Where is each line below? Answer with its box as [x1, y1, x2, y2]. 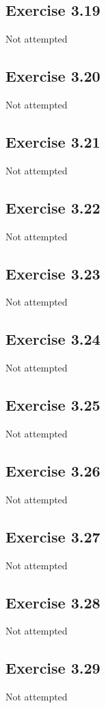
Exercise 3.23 [5, 262, 101, 284]
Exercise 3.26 [5, 459, 101, 481]
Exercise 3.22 [5, 196, 101, 218]
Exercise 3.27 [5, 525, 101, 547]
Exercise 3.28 [5, 591, 101, 613]
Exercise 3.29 [5, 657, 101, 678]
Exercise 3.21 [5, 130, 101, 152]
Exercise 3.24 [5, 328, 101, 350]
